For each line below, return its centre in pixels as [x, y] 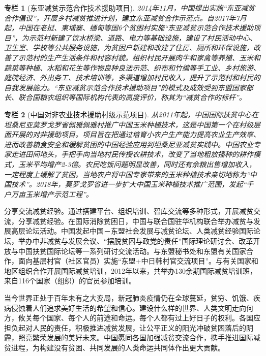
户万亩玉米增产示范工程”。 [49, 194]
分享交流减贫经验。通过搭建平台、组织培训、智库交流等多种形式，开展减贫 [129, 211]
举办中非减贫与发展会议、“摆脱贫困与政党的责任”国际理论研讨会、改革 [136, 241]
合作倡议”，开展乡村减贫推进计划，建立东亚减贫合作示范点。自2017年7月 [125, 18]
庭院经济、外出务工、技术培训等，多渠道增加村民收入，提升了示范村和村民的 [132, 77]
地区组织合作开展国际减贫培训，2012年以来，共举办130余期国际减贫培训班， [130, 270]
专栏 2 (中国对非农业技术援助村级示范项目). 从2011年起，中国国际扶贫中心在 [131, 114]
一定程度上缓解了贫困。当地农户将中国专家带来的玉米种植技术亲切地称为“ [127, 174]
